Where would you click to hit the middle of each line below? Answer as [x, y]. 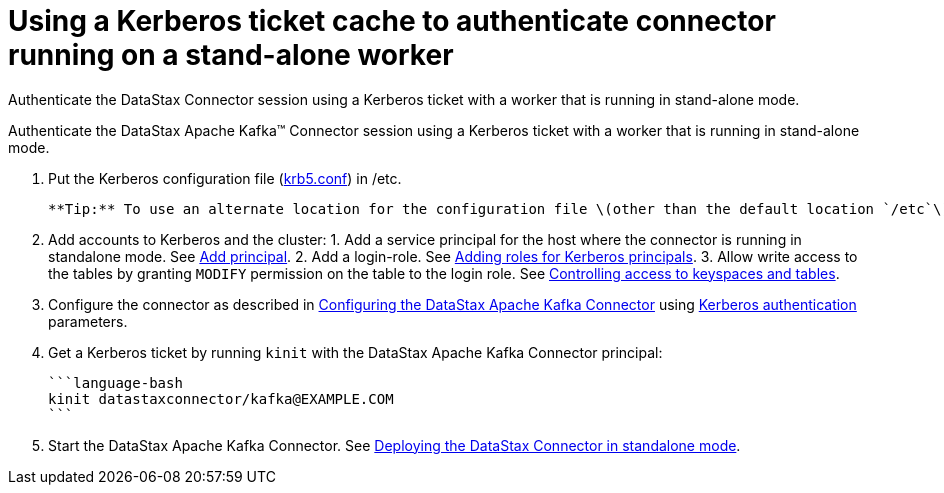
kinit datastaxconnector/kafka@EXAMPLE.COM [221, 398]
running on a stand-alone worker [231, 55]
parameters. [88, 321]
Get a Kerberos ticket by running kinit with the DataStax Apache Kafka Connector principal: [355, 352]
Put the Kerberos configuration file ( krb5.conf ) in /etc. [225, 178]
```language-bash [115, 382]
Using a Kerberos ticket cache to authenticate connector [392, 21]
